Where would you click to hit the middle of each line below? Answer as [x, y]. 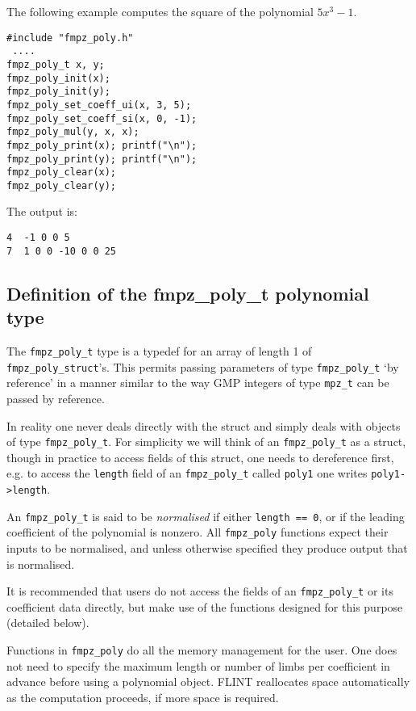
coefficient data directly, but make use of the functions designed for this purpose [205, 606]
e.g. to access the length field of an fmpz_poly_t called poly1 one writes [187, 473]
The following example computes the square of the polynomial [160, 11]
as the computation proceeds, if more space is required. [143, 697]
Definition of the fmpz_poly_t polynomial [188, 293]
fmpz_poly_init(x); [58, 78]
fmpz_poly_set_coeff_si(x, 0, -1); [102, 118]
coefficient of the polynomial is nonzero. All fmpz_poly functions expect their [198, 532]
